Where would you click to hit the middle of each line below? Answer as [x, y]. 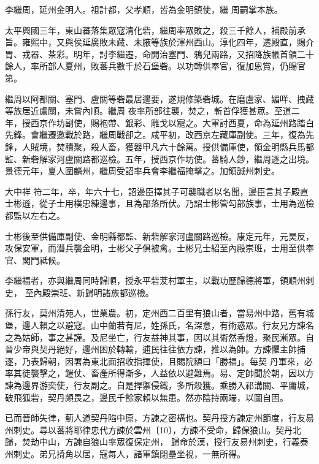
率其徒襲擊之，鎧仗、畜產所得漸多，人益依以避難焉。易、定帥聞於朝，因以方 [159, 373]
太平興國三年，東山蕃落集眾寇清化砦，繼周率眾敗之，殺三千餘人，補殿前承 [155, 30]
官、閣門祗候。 [35, 260]
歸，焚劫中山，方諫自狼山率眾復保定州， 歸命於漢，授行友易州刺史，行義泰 [157, 442]
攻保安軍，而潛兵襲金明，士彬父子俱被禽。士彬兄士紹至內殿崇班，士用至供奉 [159, 248]
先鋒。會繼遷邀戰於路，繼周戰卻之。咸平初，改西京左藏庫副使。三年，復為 [155, 135]
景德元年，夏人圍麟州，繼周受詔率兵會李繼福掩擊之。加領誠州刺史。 [142, 171]
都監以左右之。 [35, 215]
